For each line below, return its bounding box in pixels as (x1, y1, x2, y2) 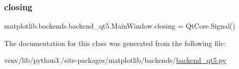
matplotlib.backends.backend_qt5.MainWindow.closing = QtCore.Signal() (4, 20, 235, 31)
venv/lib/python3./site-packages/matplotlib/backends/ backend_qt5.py (4, 55, 226, 65)
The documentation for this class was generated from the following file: (4, 37, 226, 48)
